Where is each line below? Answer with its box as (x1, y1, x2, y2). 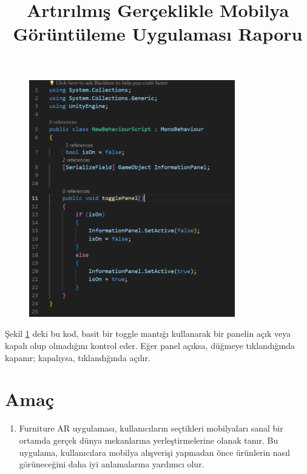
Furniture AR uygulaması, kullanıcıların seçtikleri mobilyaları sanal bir (19, 422, 283, 435)
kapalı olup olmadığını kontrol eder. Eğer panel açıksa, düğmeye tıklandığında (5, 339, 295, 351)
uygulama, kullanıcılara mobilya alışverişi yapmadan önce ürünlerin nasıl (19, 445, 290, 458)
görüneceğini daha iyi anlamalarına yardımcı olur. (19, 458, 204, 470)
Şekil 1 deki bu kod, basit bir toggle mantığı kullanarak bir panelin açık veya (5, 327, 291, 340)
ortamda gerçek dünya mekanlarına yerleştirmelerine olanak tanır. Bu (19, 433, 278, 446)
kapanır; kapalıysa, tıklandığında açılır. (5, 351, 150, 364)
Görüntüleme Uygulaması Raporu (13, 21, 303, 46)
